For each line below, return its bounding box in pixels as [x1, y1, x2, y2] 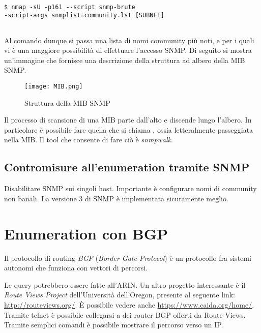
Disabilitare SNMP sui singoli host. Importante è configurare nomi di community [4, 183, 257, 194]
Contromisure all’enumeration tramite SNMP [4, 159, 250, 175]
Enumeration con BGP [4, 223, 168, 244]
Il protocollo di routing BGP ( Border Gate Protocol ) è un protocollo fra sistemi [4, 252, 251, 263]
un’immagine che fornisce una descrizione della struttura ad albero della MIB [4, 54, 245, 65]
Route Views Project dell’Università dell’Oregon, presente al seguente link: [4, 289, 235, 300]
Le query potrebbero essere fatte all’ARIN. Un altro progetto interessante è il [4, 279, 246, 290]
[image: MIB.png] [24, 83, 83, 90]
